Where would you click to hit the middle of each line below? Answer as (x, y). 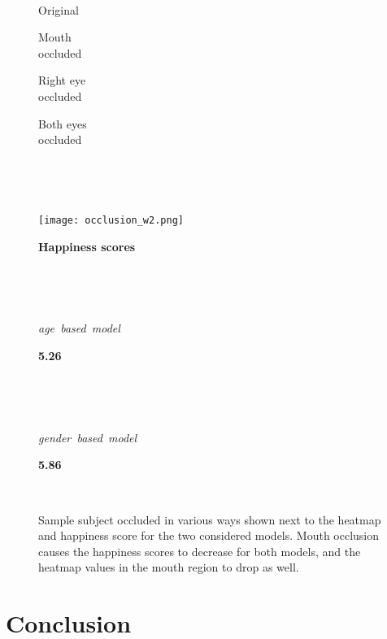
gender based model (88, 437)
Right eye (62, 80)
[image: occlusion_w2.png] (111, 220)
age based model (79, 328)
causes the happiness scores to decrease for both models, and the (200, 551)
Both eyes (63, 123)
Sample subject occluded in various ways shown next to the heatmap (210, 519)
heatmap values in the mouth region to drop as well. (169, 567)
